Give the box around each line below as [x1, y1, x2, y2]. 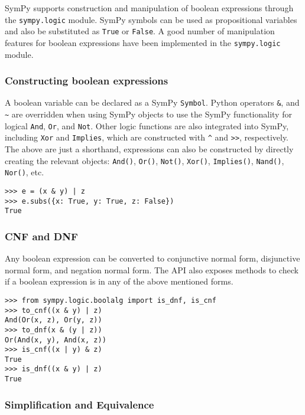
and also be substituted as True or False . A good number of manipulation [5, 25, 275, 37]
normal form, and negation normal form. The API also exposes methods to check [5, 263, 298, 276]
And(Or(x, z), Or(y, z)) [5, 316, 102, 325]
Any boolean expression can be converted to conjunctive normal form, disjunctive [5, 252, 300, 264]
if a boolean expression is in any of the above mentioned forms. [5, 275, 233, 287]
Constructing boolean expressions [5, 73, 168, 88]
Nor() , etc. [5, 166, 44, 178]
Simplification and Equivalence [5, 397, 154, 411]
